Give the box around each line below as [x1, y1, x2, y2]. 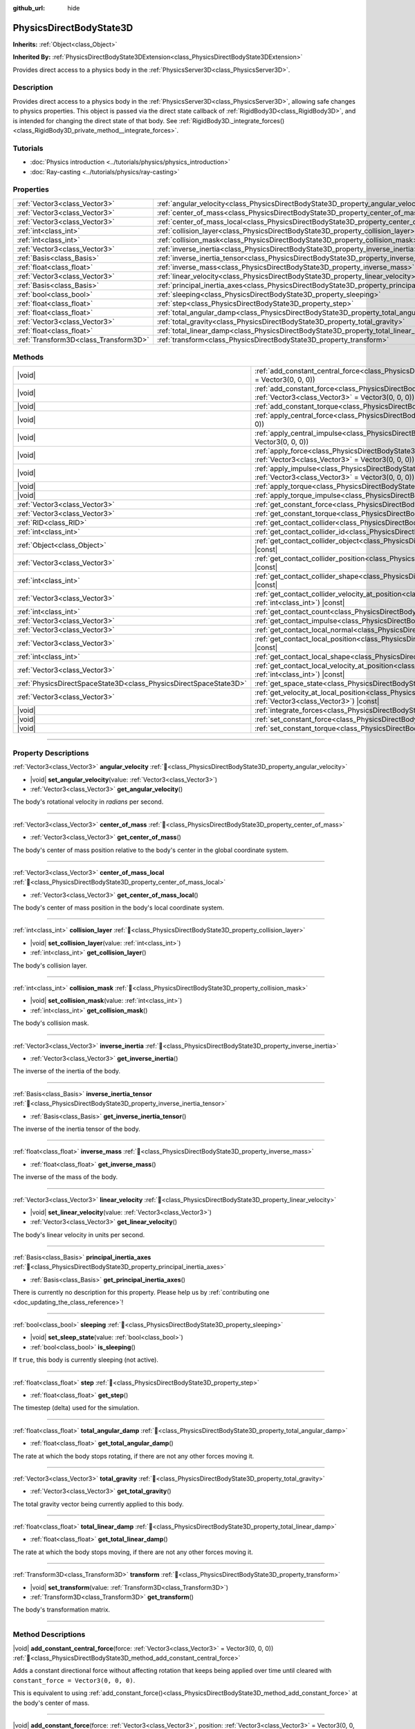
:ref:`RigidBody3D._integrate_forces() [178, 116, 285, 124]
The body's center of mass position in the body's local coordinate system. [12, 903, 225, 912]
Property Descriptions [12, 748, 89, 757]
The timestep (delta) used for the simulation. [12, 1404, 140, 1412]
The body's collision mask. [12, 1019, 89, 1027]
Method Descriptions [12, 1629, 86, 1639]
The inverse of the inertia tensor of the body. [12, 1125, 141, 1133]
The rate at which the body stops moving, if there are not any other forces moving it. [12, 1548, 254, 1556]
